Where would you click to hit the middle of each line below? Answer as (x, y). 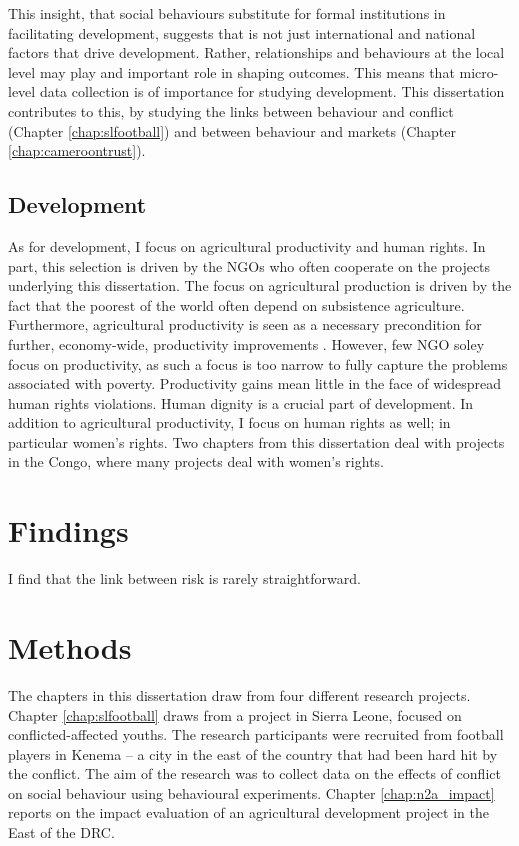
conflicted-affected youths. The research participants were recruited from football (256, 734)
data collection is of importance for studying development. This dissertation (272, 91)
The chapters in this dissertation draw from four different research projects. (239, 694)
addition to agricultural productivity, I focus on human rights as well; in (229, 422)
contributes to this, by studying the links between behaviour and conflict (231, 110)
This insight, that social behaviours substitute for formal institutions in (227, 13)
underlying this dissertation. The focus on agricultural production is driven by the (260, 285)
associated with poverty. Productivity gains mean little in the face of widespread (254, 383)
